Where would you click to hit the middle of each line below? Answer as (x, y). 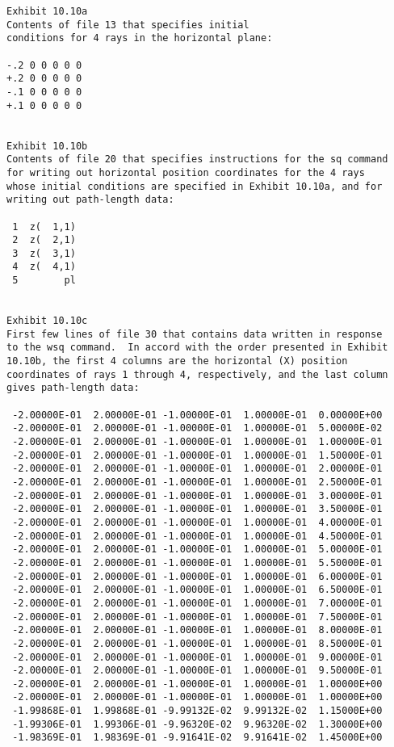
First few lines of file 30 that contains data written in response (195, 334)
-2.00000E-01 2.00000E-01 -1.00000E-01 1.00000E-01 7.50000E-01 (197, 617)
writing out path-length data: (90, 200)
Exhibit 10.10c (47, 321)
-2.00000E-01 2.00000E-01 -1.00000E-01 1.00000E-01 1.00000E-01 (197, 442)
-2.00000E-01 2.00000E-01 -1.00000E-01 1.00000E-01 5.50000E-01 (197, 562)
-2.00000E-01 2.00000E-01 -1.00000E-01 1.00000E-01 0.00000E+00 (197, 415)
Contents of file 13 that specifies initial (128, 25)
